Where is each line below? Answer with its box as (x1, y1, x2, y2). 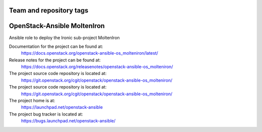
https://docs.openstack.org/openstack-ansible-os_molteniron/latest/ (21, 50, 159, 56)
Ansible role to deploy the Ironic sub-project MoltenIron (9, 34, 120, 41)
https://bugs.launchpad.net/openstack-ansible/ (21, 118, 116, 124)
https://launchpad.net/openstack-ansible (21, 104, 103, 110)
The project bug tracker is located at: (9, 111, 83, 117)
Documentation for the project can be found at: (9, 44, 103, 49)
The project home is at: (9, 98, 55, 103)
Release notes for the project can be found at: (9, 57, 101, 63)
